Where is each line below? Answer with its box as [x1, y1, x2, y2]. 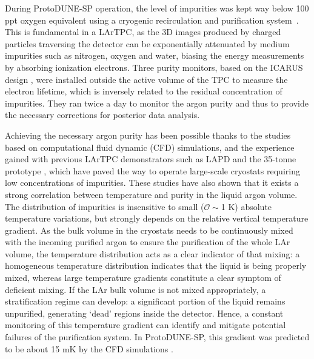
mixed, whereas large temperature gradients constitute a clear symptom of [5, 271, 281, 284]
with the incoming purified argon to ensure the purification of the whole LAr [5, 235, 290, 248]
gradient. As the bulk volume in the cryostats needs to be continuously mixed [5, 223, 293, 236]
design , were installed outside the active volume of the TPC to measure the [5, 73, 288, 85]
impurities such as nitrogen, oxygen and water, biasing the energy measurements [5, 49, 304, 62]
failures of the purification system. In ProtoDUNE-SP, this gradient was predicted [5, 331, 310, 343]
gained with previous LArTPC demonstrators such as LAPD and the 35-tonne [5, 153, 296, 165]
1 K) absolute [221, 200, 272, 212]
